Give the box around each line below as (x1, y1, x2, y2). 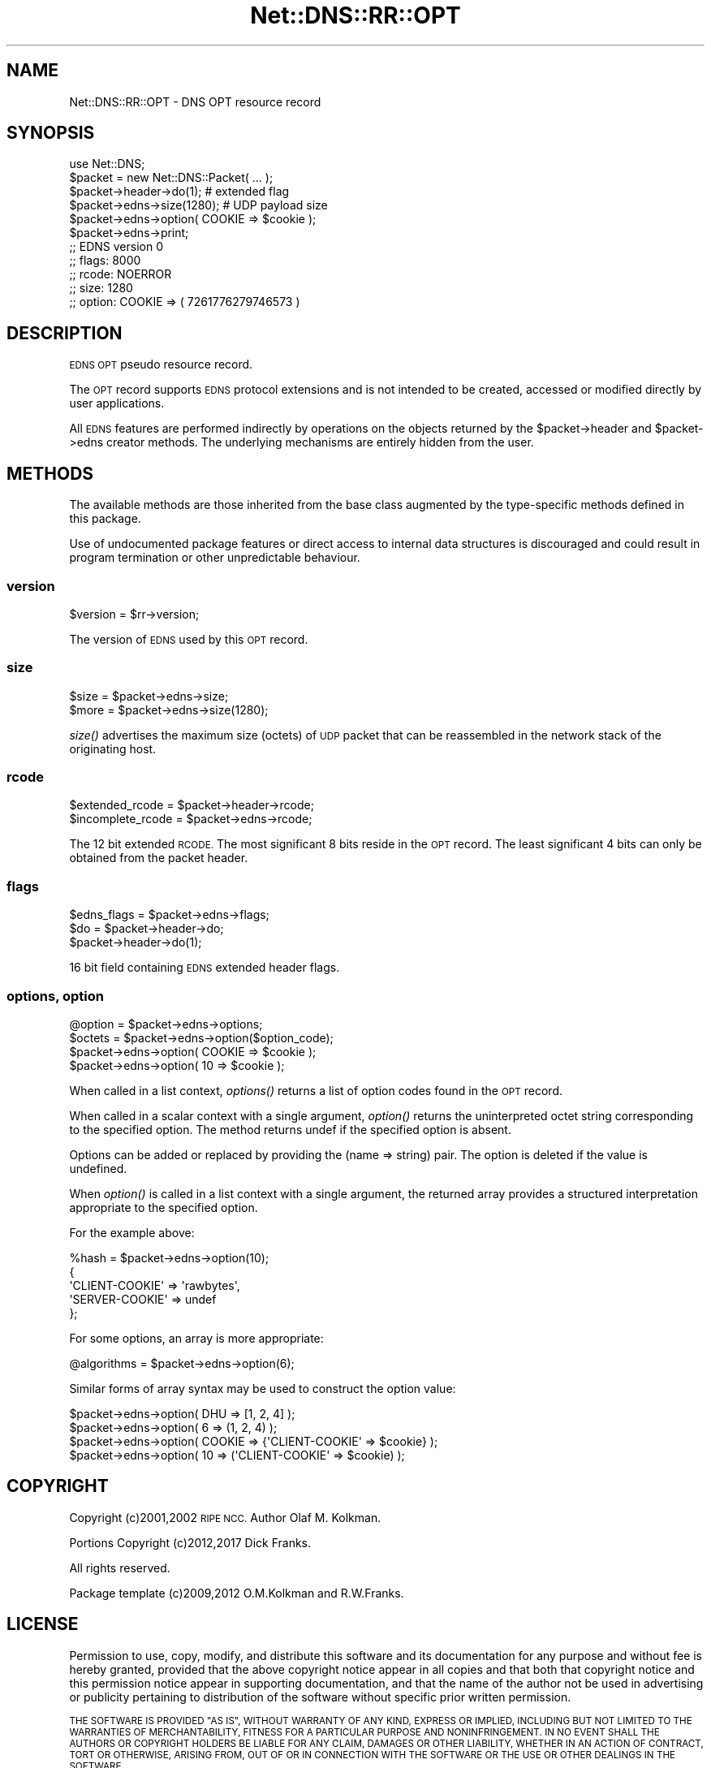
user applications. (69, 396, 165, 411)
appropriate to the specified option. (69, 1200, 258, 1214)
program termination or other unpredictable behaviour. (69, 550, 360, 565)
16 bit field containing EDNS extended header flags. (69, 960, 340, 975)
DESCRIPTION (6, 322, 123, 343)
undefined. (69, 1161, 127, 1175)
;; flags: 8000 (69, 253, 141, 268)
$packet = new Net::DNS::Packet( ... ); (69, 170, 274, 185)
